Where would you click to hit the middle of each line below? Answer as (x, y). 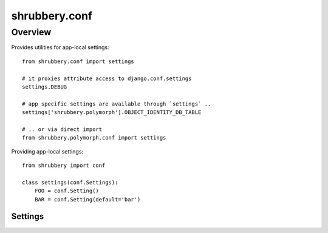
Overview (31, 32)
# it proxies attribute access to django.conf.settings (107, 78)
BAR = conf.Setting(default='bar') (87, 199)
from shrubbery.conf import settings (78, 61)
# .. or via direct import (62, 129)
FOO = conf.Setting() (67, 191)
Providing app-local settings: (47, 151)
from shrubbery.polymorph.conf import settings (94, 138)
